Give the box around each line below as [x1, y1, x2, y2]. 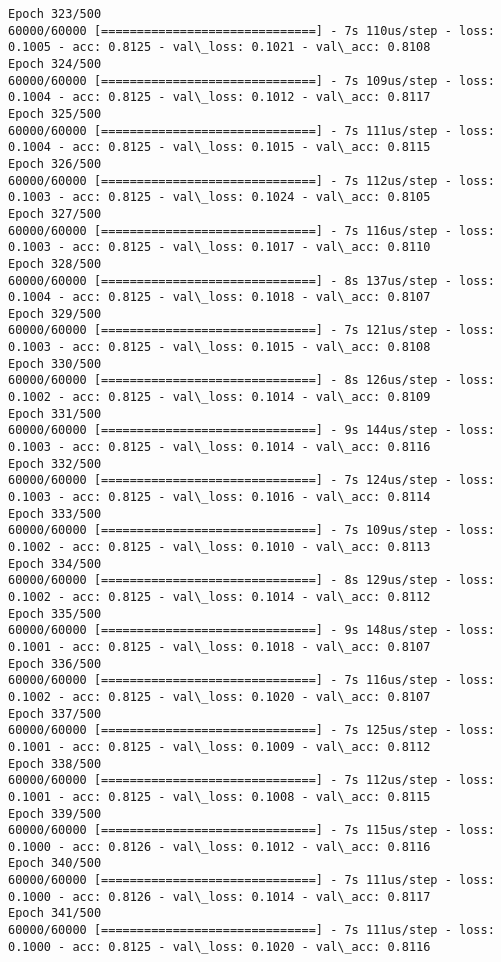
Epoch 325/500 [8, 106, 102, 121]
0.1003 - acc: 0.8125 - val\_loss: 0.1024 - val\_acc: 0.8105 [8, 190, 431, 205]
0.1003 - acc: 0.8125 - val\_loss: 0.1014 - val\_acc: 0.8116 [8, 440, 431, 455]
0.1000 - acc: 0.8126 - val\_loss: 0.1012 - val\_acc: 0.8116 [8, 839, 431, 854]
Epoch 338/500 [8, 756, 102, 771]
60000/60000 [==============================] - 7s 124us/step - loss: [8, 473, 495, 488]
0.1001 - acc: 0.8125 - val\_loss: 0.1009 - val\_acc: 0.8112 [8, 739, 431, 754]
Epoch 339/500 [8, 806, 102, 821]
